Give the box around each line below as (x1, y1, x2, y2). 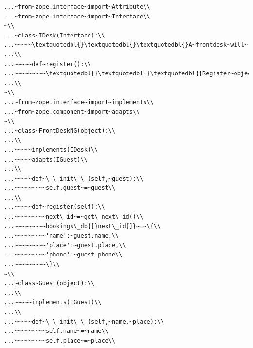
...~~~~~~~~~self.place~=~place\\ (4, 337, 116, 344)
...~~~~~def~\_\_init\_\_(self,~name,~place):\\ (4, 318, 164, 325)
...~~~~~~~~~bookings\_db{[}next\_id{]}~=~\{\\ (4, 222, 161, 230)
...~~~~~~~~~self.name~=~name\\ (4, 328, 108, 335)
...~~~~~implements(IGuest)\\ (4, 299, 102, 306)
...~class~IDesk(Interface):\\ (4, 32, 105, 39)
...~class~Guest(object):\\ (4, 280, 95, 287)
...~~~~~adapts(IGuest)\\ (4, 156, 88, 163)
